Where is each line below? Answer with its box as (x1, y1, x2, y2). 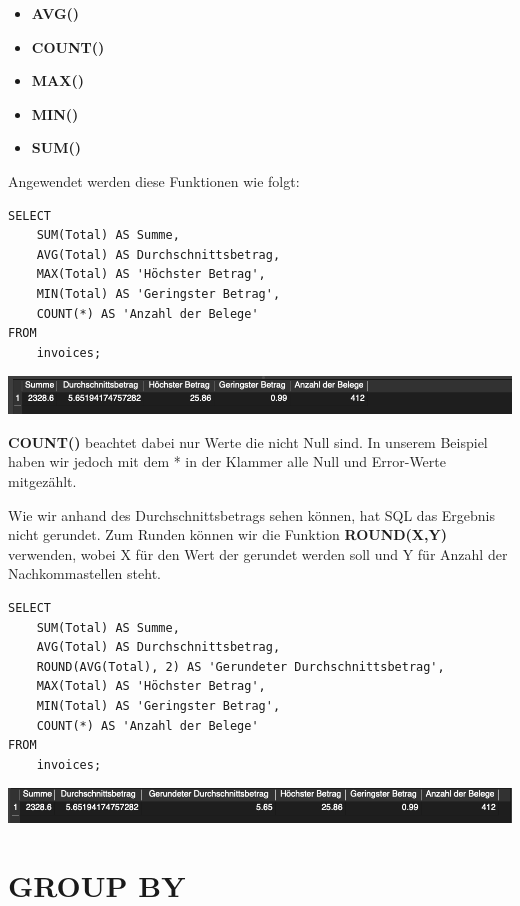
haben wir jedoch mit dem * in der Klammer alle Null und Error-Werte (8, 451, 446, 472)
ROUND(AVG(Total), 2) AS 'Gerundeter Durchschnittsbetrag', (36, 659, 445, 674)
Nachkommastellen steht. (8, 563, 161, 584)
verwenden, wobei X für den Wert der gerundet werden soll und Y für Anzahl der (8, 543, 508, 564)
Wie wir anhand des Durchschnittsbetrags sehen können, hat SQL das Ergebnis (8, 504, 496, 525)
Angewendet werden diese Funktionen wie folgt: (8, 170, 300, 191)
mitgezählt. (8, 471, 77, 492)
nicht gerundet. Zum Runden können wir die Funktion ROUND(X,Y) (8, 524, 447, 545)
